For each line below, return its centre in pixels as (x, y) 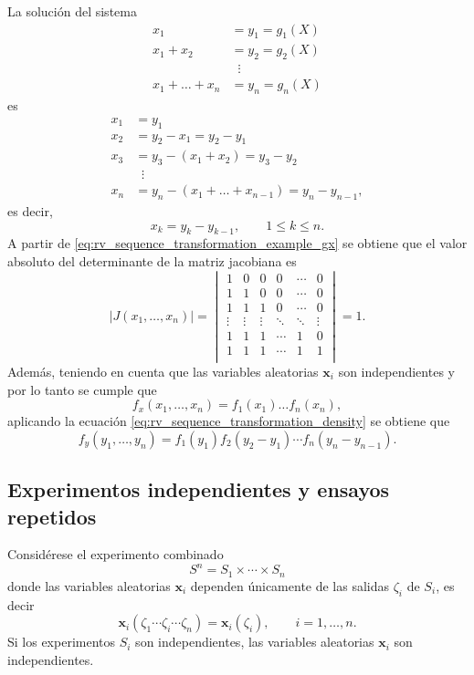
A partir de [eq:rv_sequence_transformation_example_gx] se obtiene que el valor (237, 243)
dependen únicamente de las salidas (290, 585)
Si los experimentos (62, 642)
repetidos (52, 516)
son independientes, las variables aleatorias (255, 642)
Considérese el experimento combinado (116, 554)
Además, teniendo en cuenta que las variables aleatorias (163, 372)
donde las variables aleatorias (89, 585)
